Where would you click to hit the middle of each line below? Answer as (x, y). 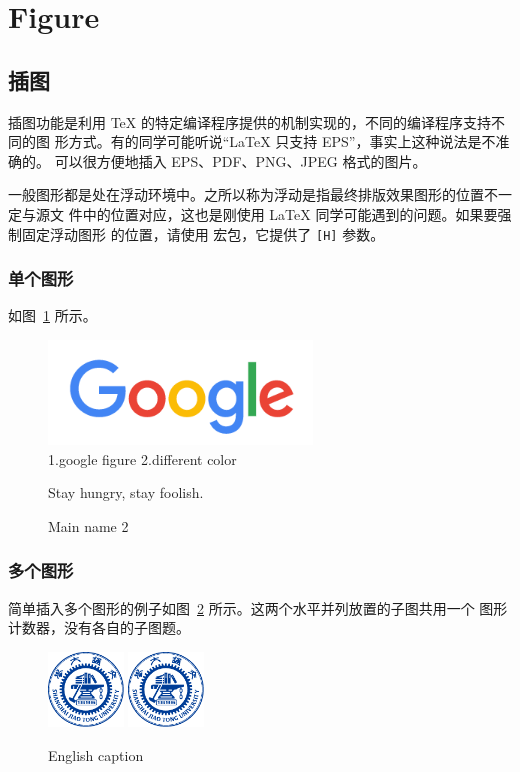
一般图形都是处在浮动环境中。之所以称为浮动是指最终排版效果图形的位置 (246, 194)
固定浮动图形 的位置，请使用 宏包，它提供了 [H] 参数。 (203, 233)
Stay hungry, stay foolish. (126, 492)
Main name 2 (88, 525)
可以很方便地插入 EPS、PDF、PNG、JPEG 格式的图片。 (240, 160)
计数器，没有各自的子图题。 (99, 627)
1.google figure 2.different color (142, 458)
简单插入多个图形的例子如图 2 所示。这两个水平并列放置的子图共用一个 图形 (258, 607)
